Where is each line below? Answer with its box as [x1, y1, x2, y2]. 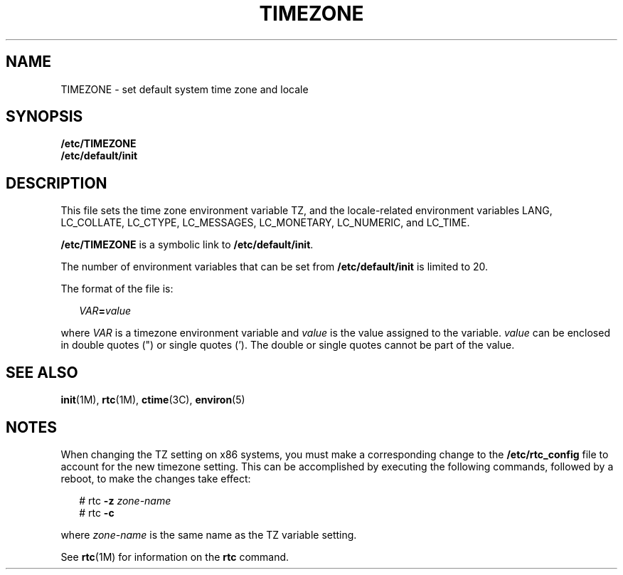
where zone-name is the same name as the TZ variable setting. [60, 528, 357, 541]
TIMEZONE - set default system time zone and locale [60, 83, 309, 95]
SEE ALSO [6, 363, 78, 381]
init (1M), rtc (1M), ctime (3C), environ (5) [60, 394, 245, 406]
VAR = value [79, 305, 132, 317]
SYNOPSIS [6, 107, 83, 126]
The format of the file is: [60, 283, 174, 295]
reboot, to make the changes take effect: [60, 472, 251, 485]
